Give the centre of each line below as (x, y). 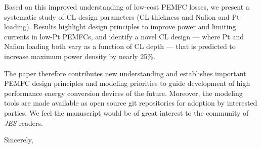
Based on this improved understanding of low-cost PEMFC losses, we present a (127, 7)
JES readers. (24, 122)
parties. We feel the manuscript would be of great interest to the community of (126, 112)
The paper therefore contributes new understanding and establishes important (125, 73)
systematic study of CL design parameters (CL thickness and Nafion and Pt (122, 16)
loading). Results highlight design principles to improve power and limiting (120, 27)
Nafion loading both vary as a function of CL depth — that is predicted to (120, 46)
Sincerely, (19, 140)
